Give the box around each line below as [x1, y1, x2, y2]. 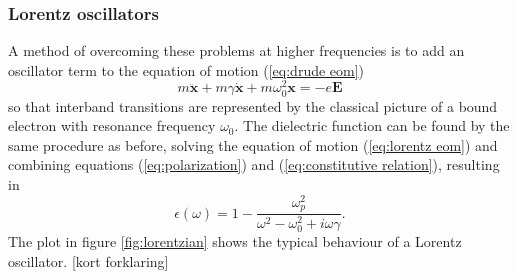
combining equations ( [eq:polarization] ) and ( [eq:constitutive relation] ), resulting [8, 154, 500, 175]
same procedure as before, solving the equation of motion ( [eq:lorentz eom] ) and [8, 134, 498, 155]
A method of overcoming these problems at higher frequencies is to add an [8, 40, 465, 61]
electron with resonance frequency [8, 115, 216, 136]
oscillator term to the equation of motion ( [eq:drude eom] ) [8, 59, 365, 80]
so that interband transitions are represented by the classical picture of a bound [8, 95, 498, 116]
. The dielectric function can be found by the [234, 115, 510, 136]
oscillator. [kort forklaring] [8, 250, 169, 271]
